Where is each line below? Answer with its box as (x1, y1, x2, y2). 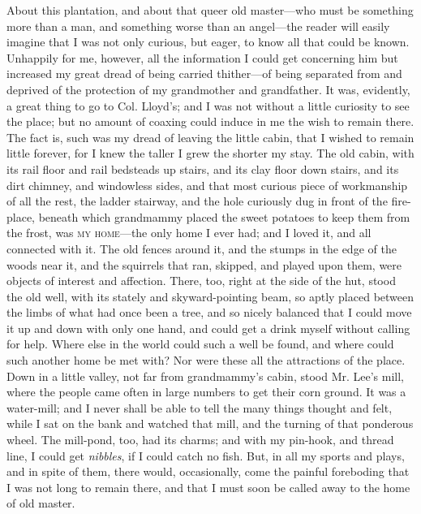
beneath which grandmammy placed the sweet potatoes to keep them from (38, 208, 410, 225)
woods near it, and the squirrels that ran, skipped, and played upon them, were (6, 256, 402, 273)
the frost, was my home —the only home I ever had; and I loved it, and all (6, 224, 372, 241)
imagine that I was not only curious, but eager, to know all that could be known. (6, 33, 410, 50)
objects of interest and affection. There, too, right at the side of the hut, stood (6, 272, 396, 289)
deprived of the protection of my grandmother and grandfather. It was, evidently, (6, 80, 410, 97)
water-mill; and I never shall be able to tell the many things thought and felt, (6, 399, 393, 416)
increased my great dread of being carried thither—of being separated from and (6, 65, 402, 82)
